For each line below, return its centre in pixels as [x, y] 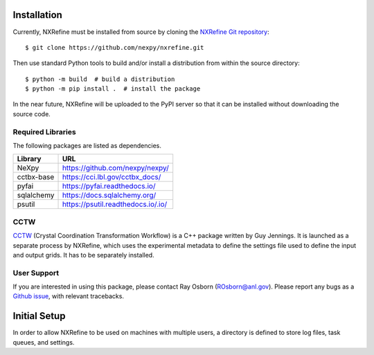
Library [29, 159]
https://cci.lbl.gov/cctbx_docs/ [112, 177]
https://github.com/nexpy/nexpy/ [115, 168]
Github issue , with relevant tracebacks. [69, 296]
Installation [37, 15]
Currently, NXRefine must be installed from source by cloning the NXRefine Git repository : [141, 32]
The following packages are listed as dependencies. [87, 146]
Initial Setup [39, 316]
